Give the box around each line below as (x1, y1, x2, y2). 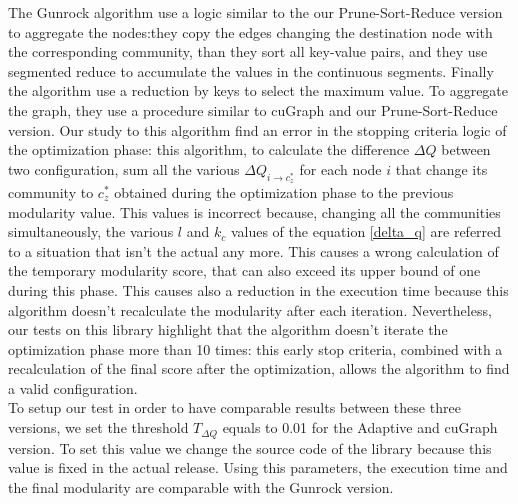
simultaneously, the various (8, 221, 174, 242)
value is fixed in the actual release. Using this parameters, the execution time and (8, 457, 508, 478)
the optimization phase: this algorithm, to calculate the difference (8, 139, 410, 160)
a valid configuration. (8, 377, 138, 398)
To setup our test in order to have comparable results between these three (8, 397, 461, 418)
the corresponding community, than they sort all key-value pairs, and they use (8, 41, 488, 62)
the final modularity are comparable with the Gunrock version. (8, 476, 394, 497)
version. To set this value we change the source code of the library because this (8, 437, 492, 458)
